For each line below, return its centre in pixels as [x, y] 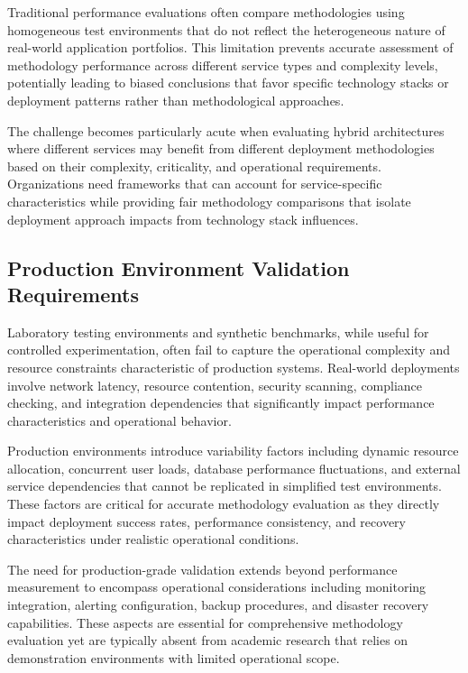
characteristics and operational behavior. [119, 420]
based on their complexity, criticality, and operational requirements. [194, 166]
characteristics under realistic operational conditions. [153, 539]
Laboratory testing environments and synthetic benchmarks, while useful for [218, 332]
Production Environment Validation [179, 267]
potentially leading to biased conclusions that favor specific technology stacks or [228, 83]
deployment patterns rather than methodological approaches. [176, 100]
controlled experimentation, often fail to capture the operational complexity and [229, 350]
